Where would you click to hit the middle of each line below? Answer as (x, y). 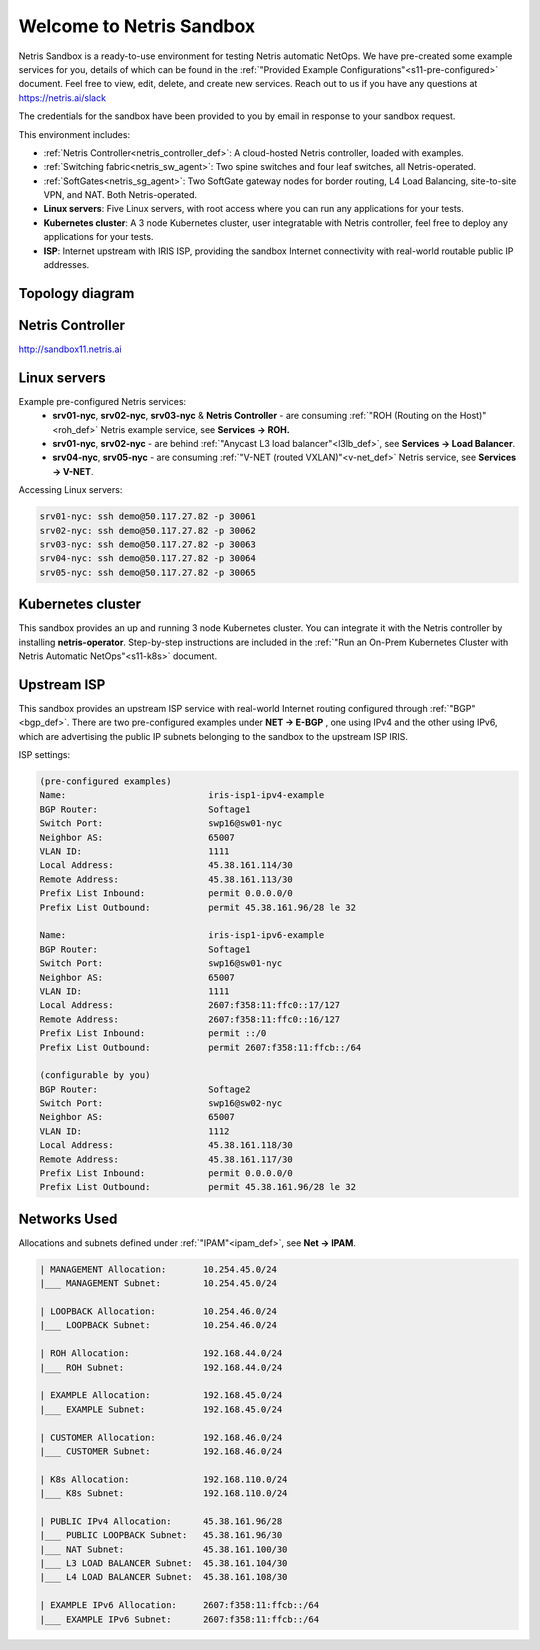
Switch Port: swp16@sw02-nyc (161, 1103)
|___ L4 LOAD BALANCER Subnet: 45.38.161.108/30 (163, 1577)
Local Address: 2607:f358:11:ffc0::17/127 (190, 1005)
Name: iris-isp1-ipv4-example (182, 795)
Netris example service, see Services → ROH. (195, 429)
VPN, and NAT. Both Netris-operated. (120, 195)
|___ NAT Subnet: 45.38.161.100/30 (163, 1549)
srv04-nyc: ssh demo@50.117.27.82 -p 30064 (148, 558)
